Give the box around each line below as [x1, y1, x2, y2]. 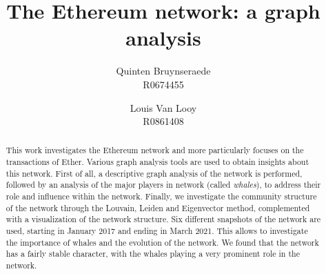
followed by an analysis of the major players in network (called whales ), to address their [6, 179, 321, 190]
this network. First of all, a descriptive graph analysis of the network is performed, [6, 167, 303, 179]
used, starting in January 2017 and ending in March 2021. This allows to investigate [6, 225, 308, 237]
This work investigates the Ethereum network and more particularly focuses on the [6, 144, 304, 156]
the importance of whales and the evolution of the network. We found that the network [6, 236, 319, 248]
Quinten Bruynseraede [116, 63, 211, 78]
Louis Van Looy [130, 100, 197, 115]
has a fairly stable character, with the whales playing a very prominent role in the [6, 248, 300, 260]
